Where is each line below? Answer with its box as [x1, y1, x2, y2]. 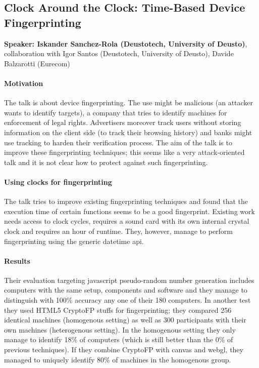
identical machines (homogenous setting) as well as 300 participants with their [4, 314, 246, 325]
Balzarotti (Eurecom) [4, 58, 70, 68]
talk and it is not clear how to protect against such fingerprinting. [4, 156, 208, 167]
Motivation [4, 77, 43, 88]
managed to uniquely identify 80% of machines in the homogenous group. [4, 354, 231, 364]
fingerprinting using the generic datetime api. [4, 235, 144, 246]
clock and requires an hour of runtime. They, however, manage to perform [4, 225, 233, 236]
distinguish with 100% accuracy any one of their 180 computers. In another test [4, 295, 251, 305]
